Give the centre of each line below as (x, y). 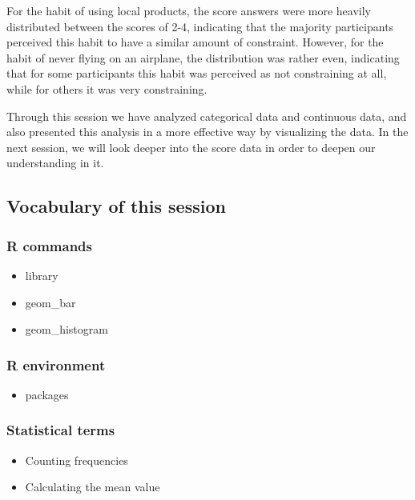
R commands (49, 245)
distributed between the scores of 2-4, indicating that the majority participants (200, 26)
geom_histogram (66, 329)
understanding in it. (55, 163)
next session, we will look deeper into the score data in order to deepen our (191, 147)
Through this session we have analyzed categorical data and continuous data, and (207, 116)
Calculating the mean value (93, 487)
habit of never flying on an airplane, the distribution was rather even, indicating (203, 57)
